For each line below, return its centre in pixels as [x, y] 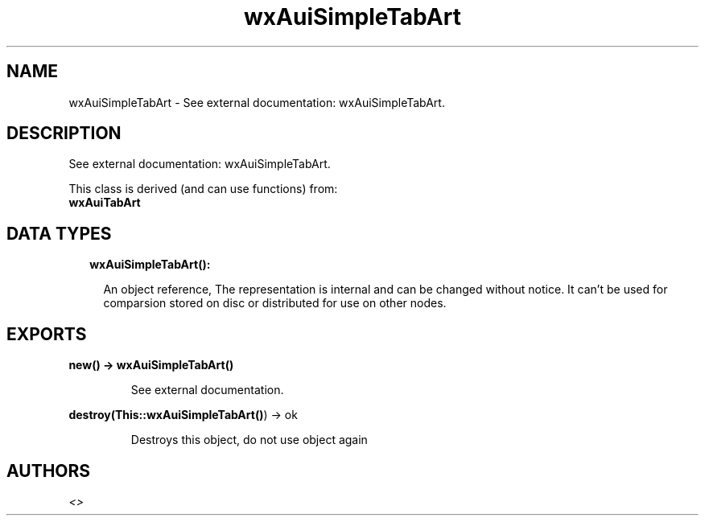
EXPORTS [47, 334]
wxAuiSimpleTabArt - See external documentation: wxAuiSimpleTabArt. [257, 102]
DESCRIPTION [64, 134]
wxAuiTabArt [105, 203]
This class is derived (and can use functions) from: [203, 189]
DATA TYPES [59, 233]
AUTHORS [49, 471]
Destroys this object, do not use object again [249, 440]
